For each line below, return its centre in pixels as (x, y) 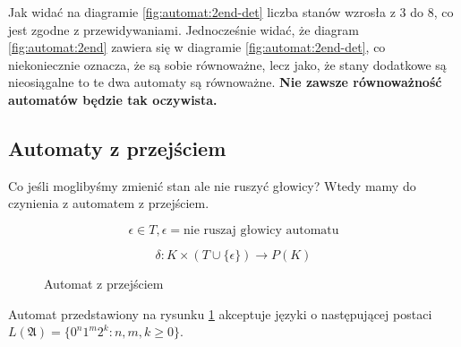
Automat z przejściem (104, 283)
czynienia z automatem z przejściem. (109, 203)
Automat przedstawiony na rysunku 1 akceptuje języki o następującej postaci (220, 313)
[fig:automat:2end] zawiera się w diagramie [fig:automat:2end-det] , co (197, 47)
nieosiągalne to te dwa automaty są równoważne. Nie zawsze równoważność (225, 82)
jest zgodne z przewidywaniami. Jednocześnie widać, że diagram (184, 29)
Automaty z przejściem (117, 147)
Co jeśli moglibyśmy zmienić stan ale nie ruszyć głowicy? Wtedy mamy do (212, 185)
